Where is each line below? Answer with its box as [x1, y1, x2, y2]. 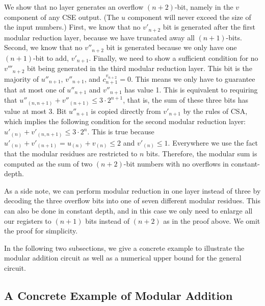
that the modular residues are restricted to [4, 148, 138, 159]
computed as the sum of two [4, 158, 93, 169]
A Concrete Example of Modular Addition [4, 287, 233, 303]
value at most [4, 105, 46, 116]
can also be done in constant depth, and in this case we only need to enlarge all [4, 205, 253, 216]
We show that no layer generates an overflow [4, 2, 144, 12]
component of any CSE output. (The [4, 11, 119, 22]
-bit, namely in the [174, 2, 233, 12]
